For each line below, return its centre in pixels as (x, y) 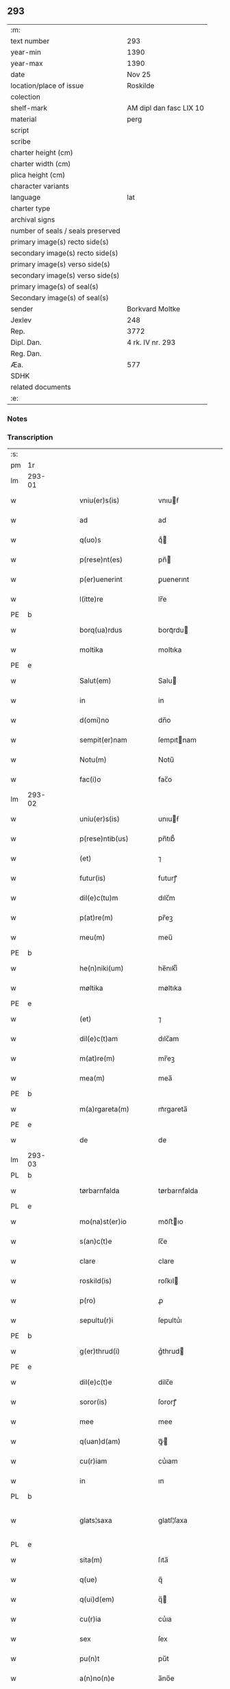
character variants (40, 186)
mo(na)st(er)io (103, 1222)
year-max (27, 63)
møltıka (170, 988)
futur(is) (93, 878)
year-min (26, 52)
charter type (30, 208)
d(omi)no (94, 721)
